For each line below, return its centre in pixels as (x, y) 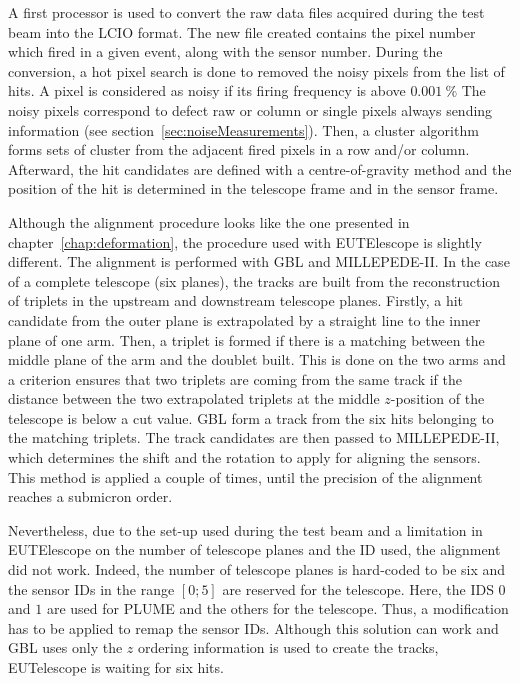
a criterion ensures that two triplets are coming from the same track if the (235, 378)
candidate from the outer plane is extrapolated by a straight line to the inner (244, 319)
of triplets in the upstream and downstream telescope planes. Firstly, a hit (236, 300)
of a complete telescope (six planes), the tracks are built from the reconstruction (254, 280)
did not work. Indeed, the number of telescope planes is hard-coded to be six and (257, 569)
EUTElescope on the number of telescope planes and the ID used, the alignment (254, 549)
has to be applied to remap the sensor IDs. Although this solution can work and (253, 627)
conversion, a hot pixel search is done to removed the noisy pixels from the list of (256, 70)
